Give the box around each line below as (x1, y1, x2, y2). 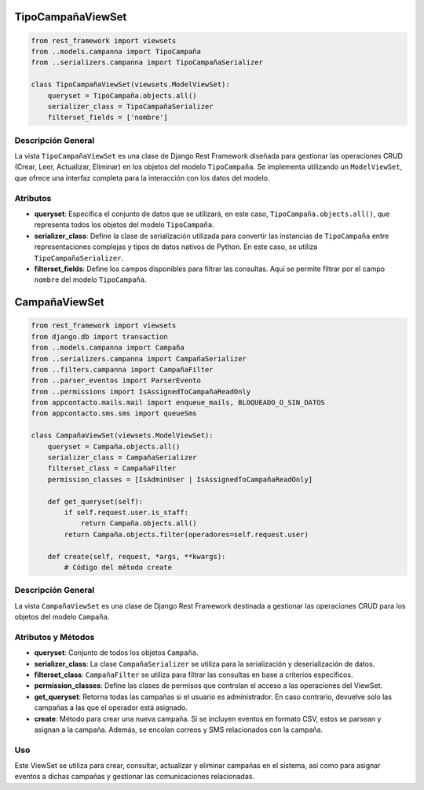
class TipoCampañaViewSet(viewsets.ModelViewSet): (31, 80, 231, 90)
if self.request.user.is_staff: (64, 507, 188, 517)
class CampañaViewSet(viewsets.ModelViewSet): (31, 431, 214, 440)
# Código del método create (64, 562, 173, 572)
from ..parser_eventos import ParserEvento (31, 376, 202, 385)
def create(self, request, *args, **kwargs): (47, 552, 226, 561)
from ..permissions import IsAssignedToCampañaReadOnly (31, 387, 251, 396)
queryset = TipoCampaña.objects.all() (47, 91, 197, 100)
